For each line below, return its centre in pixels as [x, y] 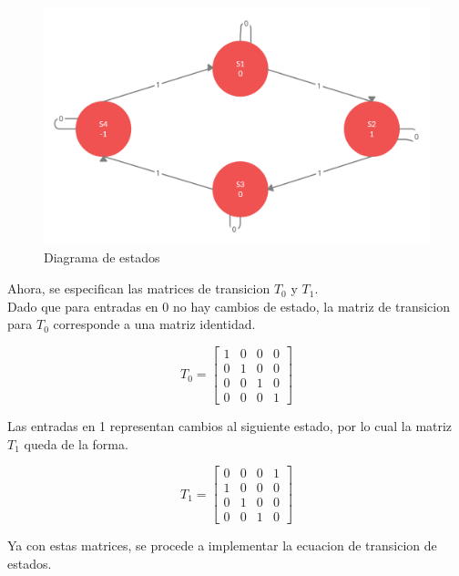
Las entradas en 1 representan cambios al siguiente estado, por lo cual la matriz [230, 425]
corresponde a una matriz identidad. [154, 324]
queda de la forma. [76, 443]
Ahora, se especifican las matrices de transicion [139, 288]
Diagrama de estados [102, 257]
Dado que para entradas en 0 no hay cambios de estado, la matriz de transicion [229, 306]
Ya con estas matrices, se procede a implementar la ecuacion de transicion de [222, 545]
